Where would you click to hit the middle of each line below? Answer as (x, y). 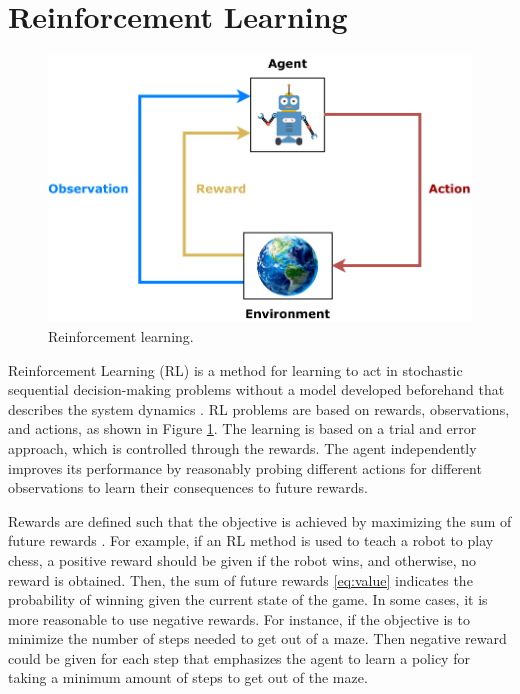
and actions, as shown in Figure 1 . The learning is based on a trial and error (242, 428)
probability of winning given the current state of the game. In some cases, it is (248, 599)
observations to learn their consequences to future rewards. (188, 487)
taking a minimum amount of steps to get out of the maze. (188, 677)
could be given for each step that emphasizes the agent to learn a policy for (239, 657)
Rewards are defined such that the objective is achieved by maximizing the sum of (260, 520)
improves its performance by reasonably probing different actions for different (245, 467)
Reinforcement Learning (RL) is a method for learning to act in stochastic (235, 369)
